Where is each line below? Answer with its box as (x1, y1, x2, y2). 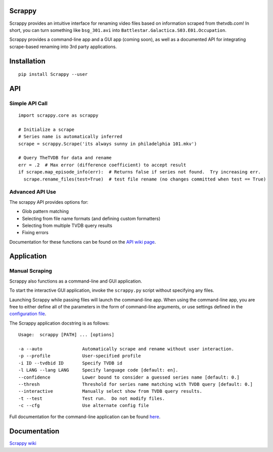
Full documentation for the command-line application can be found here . (9, 414, 161, 420)
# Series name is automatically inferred (18, 134, 122, 140)
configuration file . (9, 311, 47, 317)
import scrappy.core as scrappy (18, 113, 99, 118)
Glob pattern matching (22, 208, 69, 214)
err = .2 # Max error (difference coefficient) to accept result (18, 162, 187, 168)
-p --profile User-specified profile (18, 353, 141, 359)
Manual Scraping (9, 267, 53, 275)
